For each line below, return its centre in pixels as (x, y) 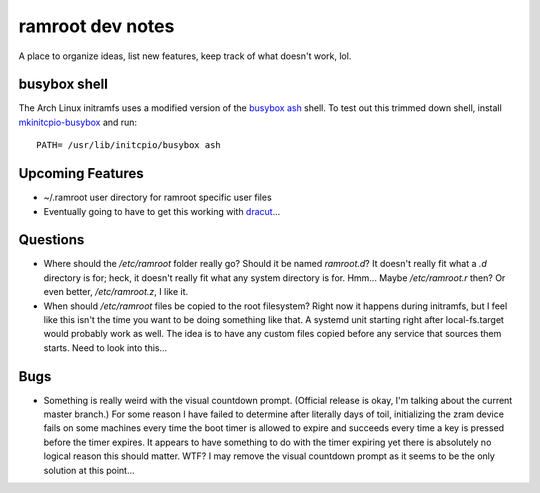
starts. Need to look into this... (105, 347)
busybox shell (63, 84)
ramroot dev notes (96, 26)
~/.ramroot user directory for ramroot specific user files (157, 197)
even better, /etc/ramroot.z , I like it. (116, 292)
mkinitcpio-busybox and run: (78, 122)
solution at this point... (89, 470)
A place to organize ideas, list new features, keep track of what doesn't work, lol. (185, 56)
